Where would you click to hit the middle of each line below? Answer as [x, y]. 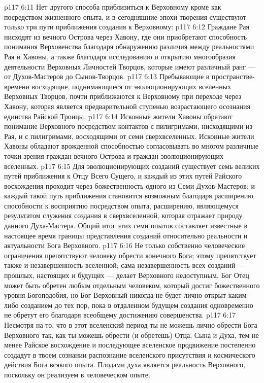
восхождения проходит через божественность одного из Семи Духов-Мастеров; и [129, 185]
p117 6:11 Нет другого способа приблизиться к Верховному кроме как [113, 7]
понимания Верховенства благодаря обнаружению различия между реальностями [129, 46]
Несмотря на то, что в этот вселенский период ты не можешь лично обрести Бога [131, 325]
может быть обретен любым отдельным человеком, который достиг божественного [132, 285]
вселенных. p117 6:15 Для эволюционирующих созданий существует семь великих [132, 166]
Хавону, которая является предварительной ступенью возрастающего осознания [127, 106]
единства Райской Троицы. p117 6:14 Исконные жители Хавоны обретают [118, 116]
